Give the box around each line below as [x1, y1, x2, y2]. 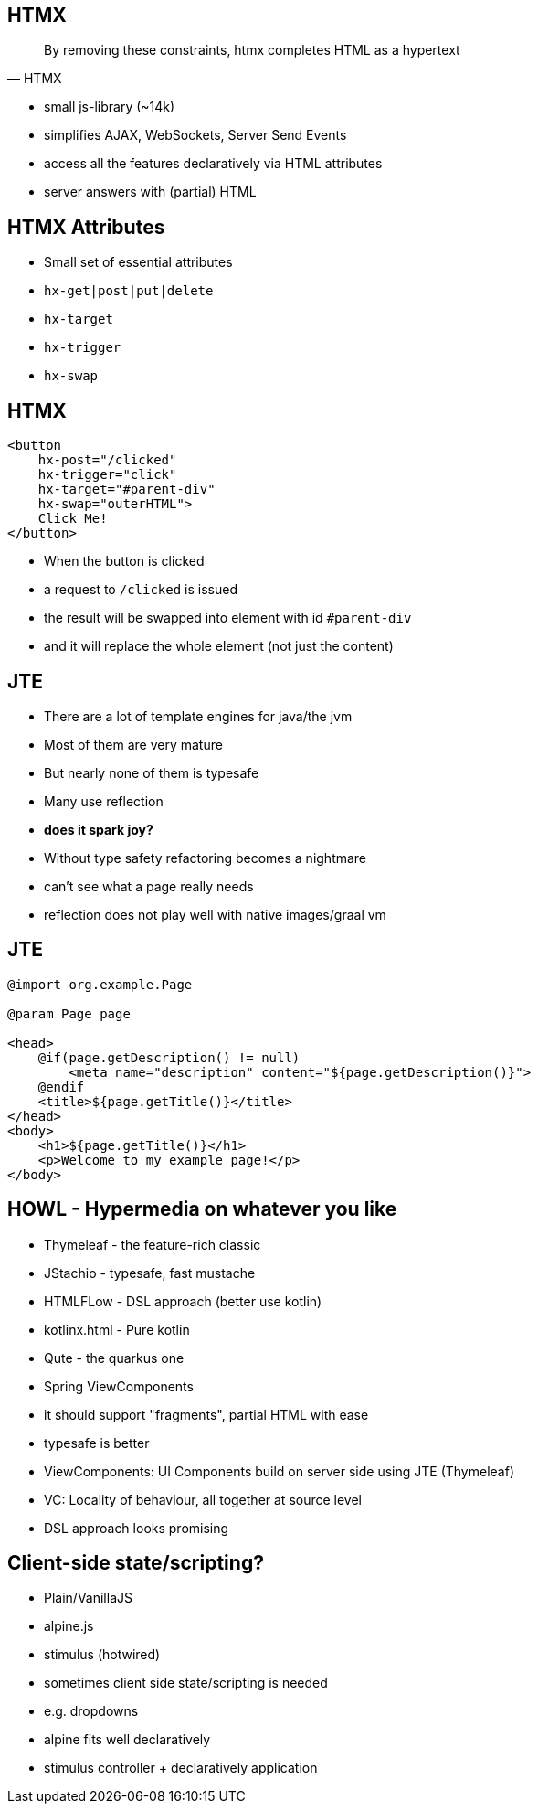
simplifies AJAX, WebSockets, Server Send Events [44, 127, 347, 144]
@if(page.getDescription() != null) [37, 1049, 301, 1065]
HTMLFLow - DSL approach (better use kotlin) [44, 1293, 322, 1309]
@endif [37, 1079, 85, 1094]
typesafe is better [44, 1434, 150, 1451]
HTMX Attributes [7, 215, 165, 239]
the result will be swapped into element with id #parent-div [44, 610, 412, 626]
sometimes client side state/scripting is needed [44, 1675, 328, 1691]
